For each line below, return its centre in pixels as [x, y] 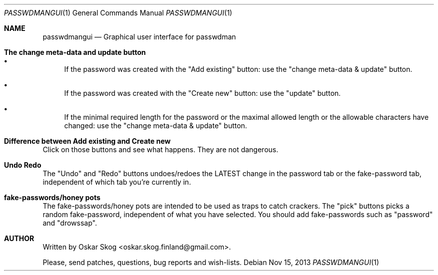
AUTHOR [19, 238]
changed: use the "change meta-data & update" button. [156, 126]
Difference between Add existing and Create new [87, 141]
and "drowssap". [70, 223]
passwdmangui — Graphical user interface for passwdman [139, 37]
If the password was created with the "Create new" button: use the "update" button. [202, 93]
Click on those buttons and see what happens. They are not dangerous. [160, 149]
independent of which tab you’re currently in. [117, 182]
